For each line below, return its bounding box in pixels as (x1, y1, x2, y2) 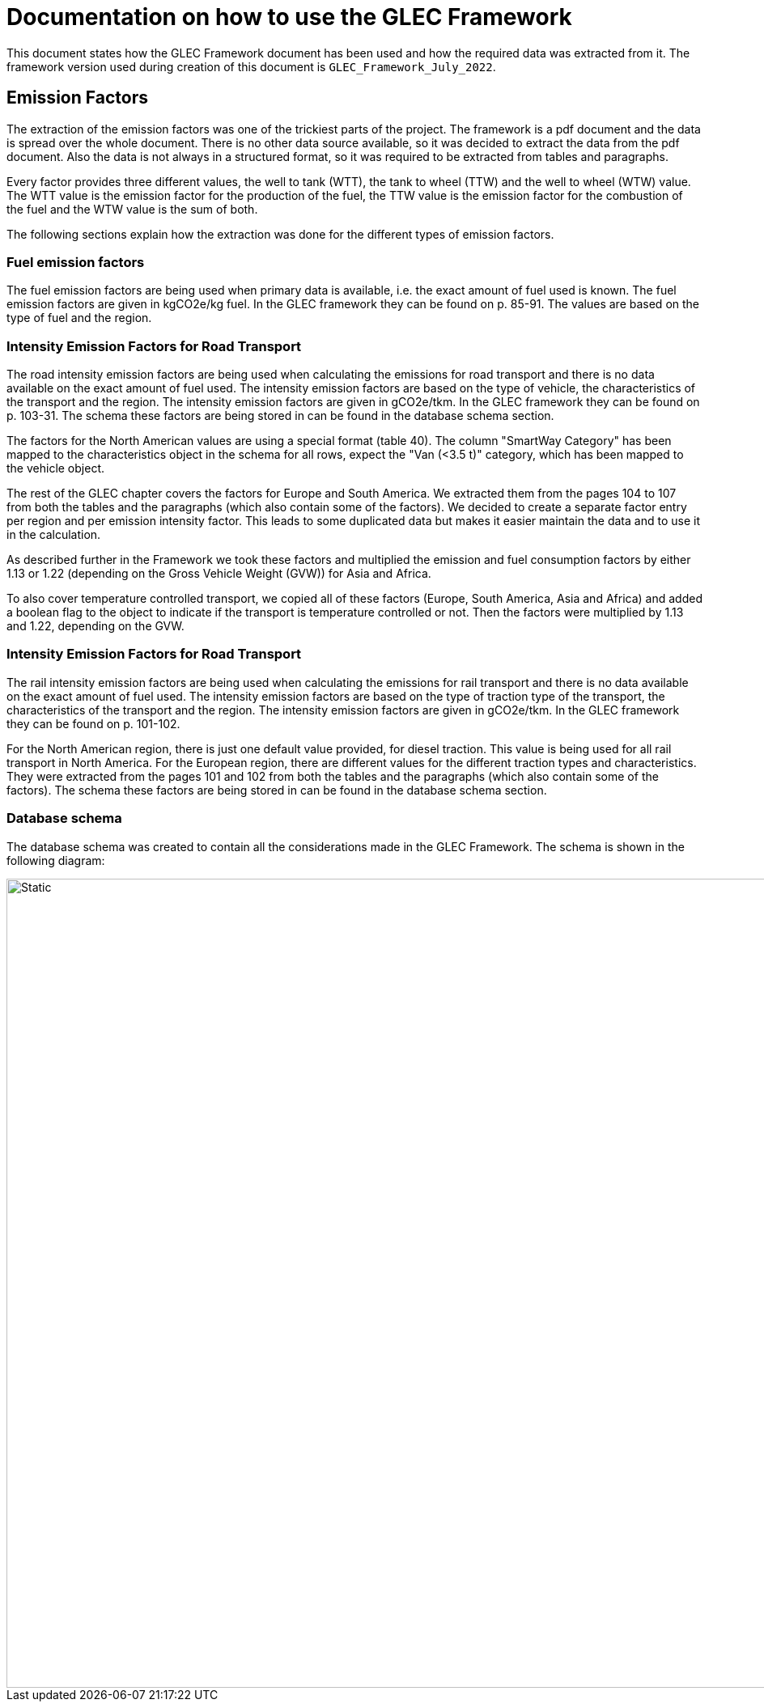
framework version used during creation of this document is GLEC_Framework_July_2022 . (6, 59, 496, 74)
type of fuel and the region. (6, 311, 152, 325)
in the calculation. (6, 528, 101, 542)
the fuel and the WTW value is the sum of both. (6, 201, 258, 216)
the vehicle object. (6, 461, 105, 476)
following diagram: (6, 853, 105, 867)
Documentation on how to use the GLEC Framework (6, 3, 572, 31)
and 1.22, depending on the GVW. (6, 619, 185, 634)
